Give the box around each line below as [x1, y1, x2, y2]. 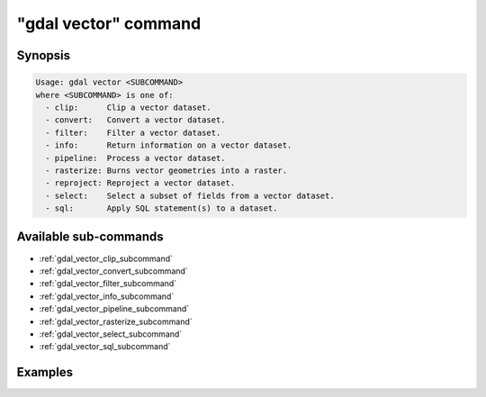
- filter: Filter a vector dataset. [45, 127, 221, 138]
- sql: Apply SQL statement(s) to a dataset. [45, 203, 278, 213]
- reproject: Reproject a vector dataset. [45, 178, 236, 188]
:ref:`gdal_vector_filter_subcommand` [39, 278, 177, 289]
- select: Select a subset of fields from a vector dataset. [45, 190, 335, 201]
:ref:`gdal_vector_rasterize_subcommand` [39, 316, 193, 327]
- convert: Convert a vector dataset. [45, 115, 226, 125]
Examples [16, 365, 74, 380]
